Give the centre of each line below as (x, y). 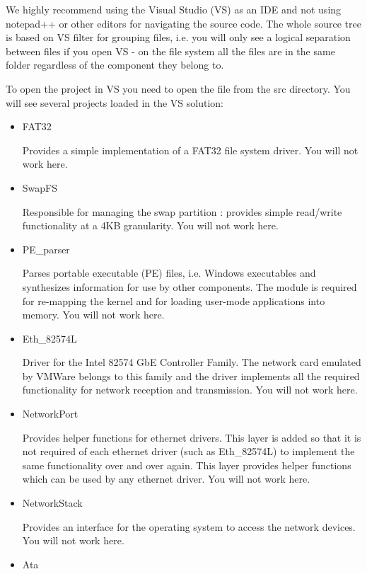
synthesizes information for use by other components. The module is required (190, 286)
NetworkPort (50, 414)
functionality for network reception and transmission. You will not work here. (190, 390)
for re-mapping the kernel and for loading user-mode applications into (174, 300)
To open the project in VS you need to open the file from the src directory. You (178, 88)
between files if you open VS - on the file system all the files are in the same (170, 51)
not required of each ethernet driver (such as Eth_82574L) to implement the (188, 451)
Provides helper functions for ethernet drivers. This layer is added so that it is (192, 437)
